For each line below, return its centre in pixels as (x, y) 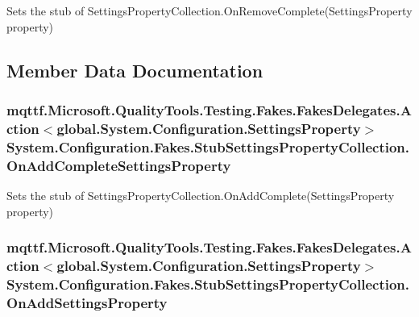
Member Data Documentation (135, 70)
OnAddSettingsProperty (87, 302)
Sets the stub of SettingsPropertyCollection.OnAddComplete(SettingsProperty (201, 195)
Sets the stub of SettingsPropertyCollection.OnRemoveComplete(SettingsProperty (209, 10)
